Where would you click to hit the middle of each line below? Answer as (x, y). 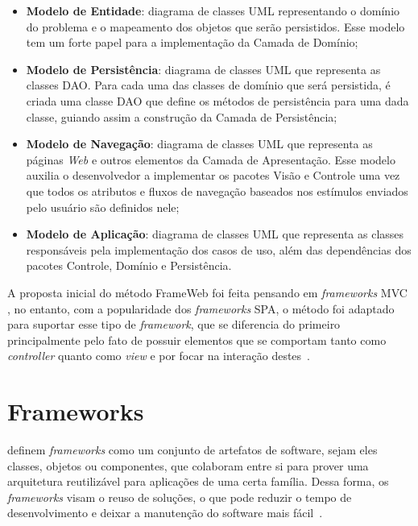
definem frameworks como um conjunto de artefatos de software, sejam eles (192, 449)
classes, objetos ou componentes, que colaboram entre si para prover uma (188, 465)
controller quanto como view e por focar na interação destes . (159, 356)
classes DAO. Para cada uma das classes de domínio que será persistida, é (208, 85)
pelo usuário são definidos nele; (103, 207)
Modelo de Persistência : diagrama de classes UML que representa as (203, 69)
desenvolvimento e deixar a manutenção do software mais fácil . (165, 513)
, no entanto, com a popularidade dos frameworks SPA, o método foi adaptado (201, 308)
